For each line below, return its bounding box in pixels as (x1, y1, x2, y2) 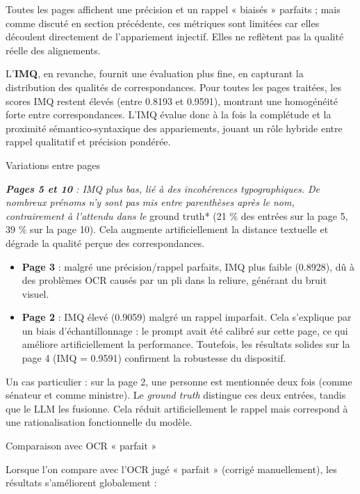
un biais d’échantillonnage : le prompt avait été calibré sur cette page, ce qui (22, 323, 348, 337)
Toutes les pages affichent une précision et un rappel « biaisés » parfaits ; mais (6, 2, 341, 16)
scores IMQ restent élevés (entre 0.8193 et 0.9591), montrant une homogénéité (6, 93, 338, 108)
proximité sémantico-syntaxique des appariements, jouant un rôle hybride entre (6, 120, 343, 135)
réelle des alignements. (6, 42, 101, 57)
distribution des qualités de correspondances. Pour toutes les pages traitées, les (6, 79, 341, 94)
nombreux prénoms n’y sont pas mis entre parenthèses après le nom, (6, 195, 295, 209)
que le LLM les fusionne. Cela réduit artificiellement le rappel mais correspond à (6, 401, 348, 415)
